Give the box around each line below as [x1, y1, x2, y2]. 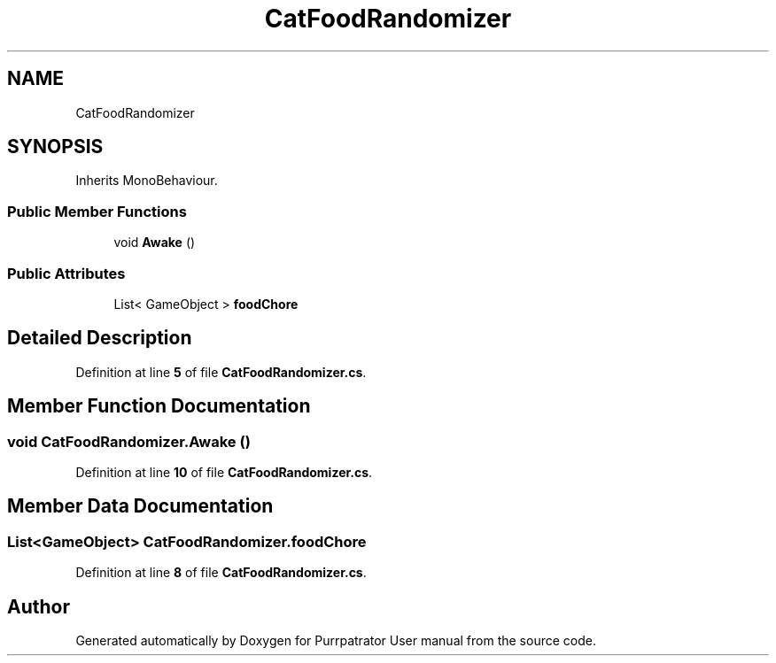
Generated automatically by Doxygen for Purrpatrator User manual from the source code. [75, 633, 596, 649]
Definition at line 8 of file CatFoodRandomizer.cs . [75, 565, 367, 581]
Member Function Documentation [7, 395, 311, 418]
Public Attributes [7, 264, 126, 282]
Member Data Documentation [7, 495, 274, 518]
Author [7, 595, 70, 618]
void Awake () [113, 235, 196, 251]
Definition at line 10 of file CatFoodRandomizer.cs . [75, 465, 373, 480]
